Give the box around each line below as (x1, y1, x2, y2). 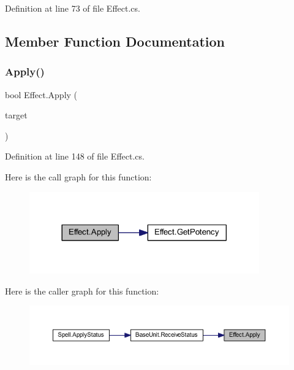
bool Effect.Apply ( (5, 88, 78, 101)
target (5, 109, 28, 121)
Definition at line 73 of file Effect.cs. (5, 2, 140, 14)
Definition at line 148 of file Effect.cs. (5, 150, 145, 163)
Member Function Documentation (5, 31, 225, 50)
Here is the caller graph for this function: (5, 284, 159, 297)
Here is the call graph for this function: (5, 170, 152, 183)
